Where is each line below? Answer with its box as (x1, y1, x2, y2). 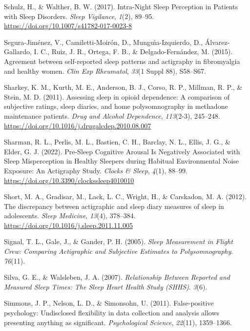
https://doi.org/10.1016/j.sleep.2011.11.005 (4, 220, 133, 230)
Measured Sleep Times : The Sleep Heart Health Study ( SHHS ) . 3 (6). (4, 281, 208, 291)
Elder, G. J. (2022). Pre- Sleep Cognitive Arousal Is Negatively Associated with (4, 146, 240, 156)
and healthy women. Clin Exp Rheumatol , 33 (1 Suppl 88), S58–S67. (4, 65, 206, 76)
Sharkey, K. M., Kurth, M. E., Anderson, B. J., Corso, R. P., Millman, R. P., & (4, 82, 243, 92)
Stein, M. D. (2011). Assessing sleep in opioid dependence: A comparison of (4, 91, 229, 102)
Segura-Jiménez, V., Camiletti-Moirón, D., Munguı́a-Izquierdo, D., (4, 37, 203, 47)
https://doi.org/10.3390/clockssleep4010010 (4, 175, 134, 185)
